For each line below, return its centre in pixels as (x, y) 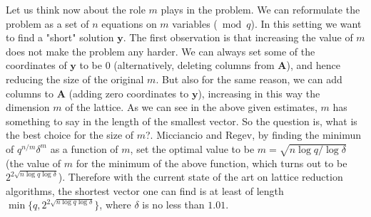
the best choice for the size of (70, 135)
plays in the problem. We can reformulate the (260, 9)
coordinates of (36, 65)
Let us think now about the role (76, 9)
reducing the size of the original (75, 79)
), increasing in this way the (259, 93)
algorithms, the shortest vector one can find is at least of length (145, 190)
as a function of (84, 148)
